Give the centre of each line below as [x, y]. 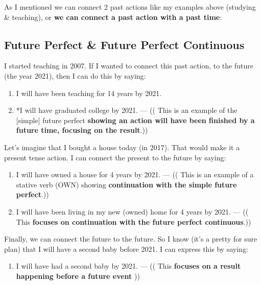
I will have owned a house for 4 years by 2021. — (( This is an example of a [135, 174]
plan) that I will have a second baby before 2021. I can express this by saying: [126, 248]
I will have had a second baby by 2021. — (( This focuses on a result [128, 266]
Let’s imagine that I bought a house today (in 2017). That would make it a [122, 147]
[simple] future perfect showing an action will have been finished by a [135, 120]
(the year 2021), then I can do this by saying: [75, 75]
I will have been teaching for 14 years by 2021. [89, 93]
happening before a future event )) [78, 276]
